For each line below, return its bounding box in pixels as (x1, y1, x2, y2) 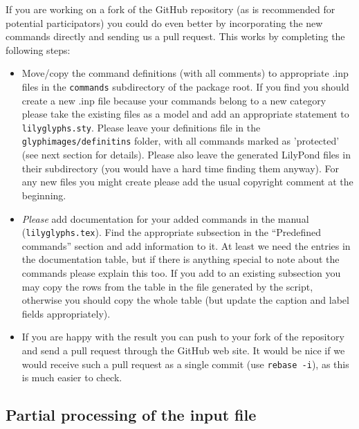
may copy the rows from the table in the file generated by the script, (21, 279, 313, 293)
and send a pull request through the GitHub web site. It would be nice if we (21, 343, 345, 357)
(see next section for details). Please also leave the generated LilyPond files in (21, 147, 351, 162)
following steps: (6, 42, 71, 57)
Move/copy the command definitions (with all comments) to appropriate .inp (21, 66, 349, 80)
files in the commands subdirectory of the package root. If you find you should (21, 79, 349, 93)
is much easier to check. (21, 370, 122, 385)
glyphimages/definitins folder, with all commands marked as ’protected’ (21, 134, 340, 148)
